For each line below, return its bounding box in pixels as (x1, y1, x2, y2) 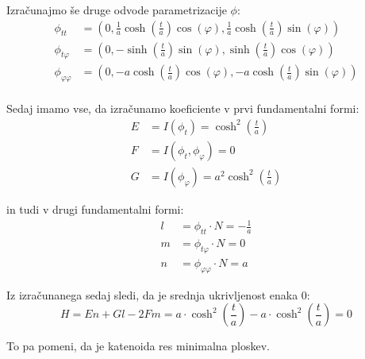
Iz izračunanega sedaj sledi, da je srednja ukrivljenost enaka (6, 286, 298, 303)
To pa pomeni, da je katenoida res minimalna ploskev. (6, 338, 270, 354)
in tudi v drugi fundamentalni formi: (6, 201, 184, 217)
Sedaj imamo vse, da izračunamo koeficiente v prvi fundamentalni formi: (6, 100, 359, 117)
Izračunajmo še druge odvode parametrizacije (6, 2, 227, 17)
